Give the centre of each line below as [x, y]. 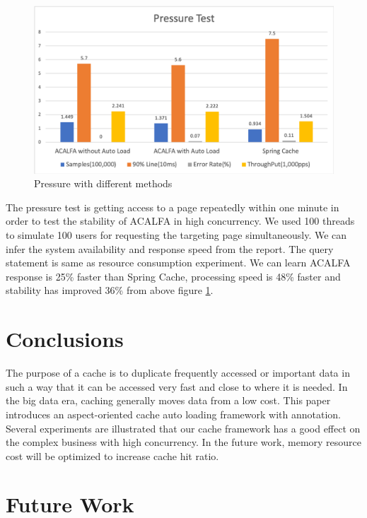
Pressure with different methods [103, 183]
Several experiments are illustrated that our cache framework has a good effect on [183, 428]
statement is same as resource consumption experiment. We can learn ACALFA [178, 263]
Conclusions [65, 339]
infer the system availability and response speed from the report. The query [170, 248]
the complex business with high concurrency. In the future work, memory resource [184, 442]
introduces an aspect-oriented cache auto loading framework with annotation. [173, 414]
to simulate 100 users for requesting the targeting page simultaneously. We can [176, 235]
